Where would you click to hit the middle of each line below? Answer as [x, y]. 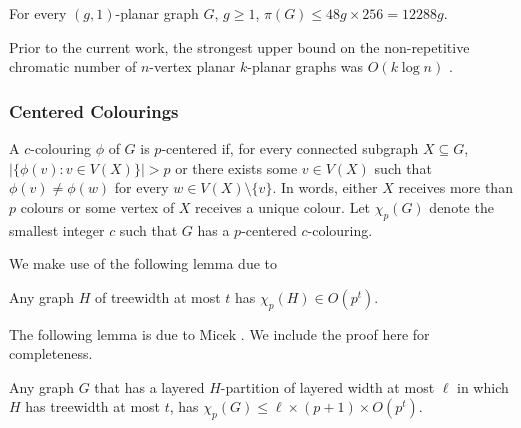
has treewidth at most [93, 406]
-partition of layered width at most [327, 386]
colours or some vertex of [97, 206]
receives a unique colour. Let [283, 206]
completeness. [51, 353]
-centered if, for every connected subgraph [290, 148]
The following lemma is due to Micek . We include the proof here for [219, 333]
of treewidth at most [157, 296]
